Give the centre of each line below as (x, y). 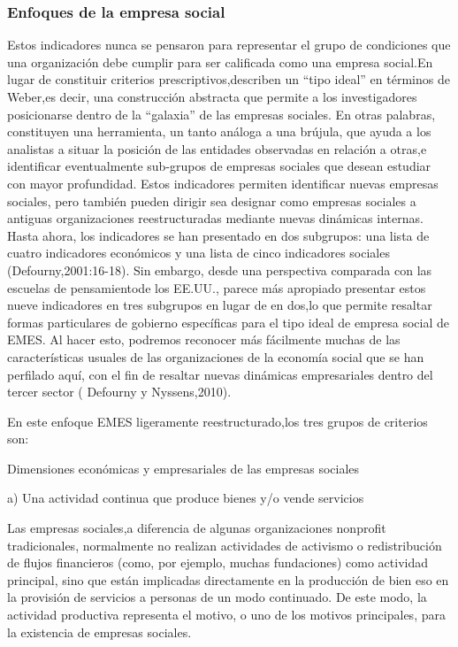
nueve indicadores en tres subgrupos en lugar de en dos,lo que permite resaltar (220, 305)
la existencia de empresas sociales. (99, 632)
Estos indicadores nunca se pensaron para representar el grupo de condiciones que (229, 45)
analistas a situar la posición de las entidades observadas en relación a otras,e (217, 148)
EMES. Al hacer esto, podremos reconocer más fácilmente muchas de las (204, 339)
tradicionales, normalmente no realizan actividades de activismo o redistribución (225, 545)
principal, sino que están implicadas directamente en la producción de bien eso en (228, 579)
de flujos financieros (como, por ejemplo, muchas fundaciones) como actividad (218, 562)
